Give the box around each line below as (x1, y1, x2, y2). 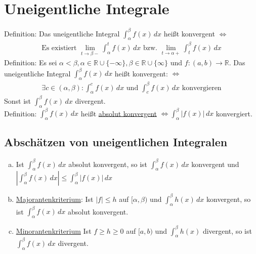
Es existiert (41, 44, 77, 52)
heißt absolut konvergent (80, 108, 157, 118)
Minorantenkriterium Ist (16, 225, 92, 236)
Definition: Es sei (4, 57, 57, 68)
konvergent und (191, 158, 239, 169)
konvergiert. (216, 108, 252, 118)
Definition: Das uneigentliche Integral (4, 28, 120, 38)
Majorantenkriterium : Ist (16, 193, 94, 204)
